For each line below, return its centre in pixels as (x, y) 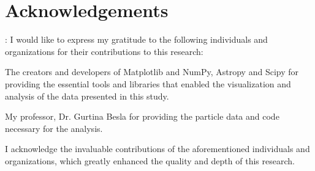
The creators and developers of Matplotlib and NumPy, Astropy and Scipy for (152, 72)
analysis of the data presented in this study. (87, 96)
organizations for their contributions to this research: (104, 51)
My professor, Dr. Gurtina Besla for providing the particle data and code (142, 116)
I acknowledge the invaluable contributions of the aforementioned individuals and (157, 149)
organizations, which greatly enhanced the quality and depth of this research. (150, 160)
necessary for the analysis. (54, 128)
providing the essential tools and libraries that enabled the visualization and (148, 83)
